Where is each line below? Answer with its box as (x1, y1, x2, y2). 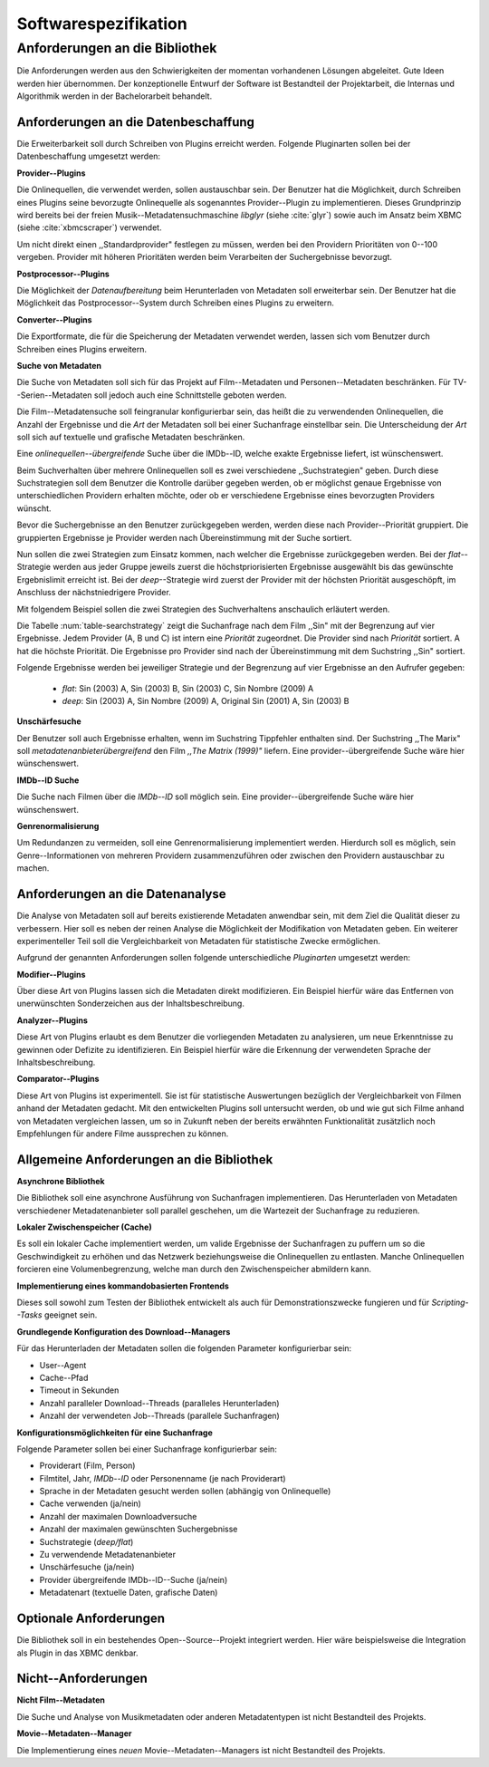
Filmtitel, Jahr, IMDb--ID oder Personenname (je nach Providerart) (39, 1472, 286, 1483)
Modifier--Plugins (16, 969, 86, 980)
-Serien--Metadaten (16, 390, 92, 401)
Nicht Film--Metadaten (16, 1695, 106, 1705)
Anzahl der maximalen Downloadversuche (39, 1511, 197, 1521)
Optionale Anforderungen (16, 1611, 165, 1627)
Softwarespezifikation (16, 14, 187, 34)
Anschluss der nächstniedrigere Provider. (16, 587, 171, 598)
